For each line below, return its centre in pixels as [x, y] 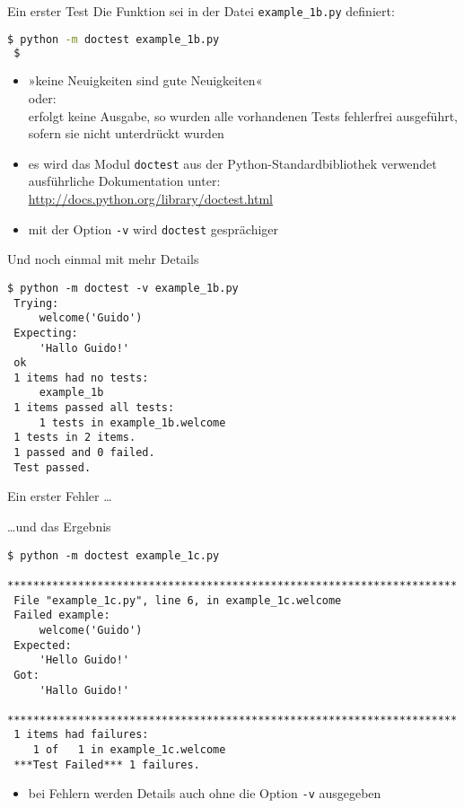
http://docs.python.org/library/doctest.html [150, 199]
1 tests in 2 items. [75, 438]
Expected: [43, 645]
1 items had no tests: [81, 378]
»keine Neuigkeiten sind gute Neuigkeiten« [145, 80]
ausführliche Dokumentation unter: [124, 181]
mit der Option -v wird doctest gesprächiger [153, 228]
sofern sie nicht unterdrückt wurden [126, 133]
